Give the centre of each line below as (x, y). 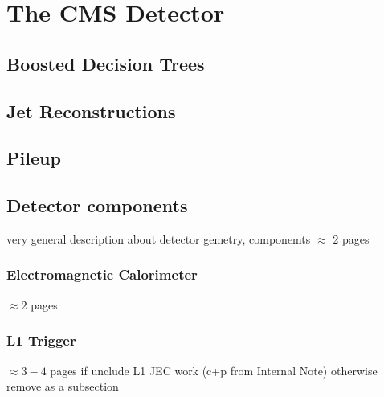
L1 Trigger (41, 340)
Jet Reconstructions (91, 111)
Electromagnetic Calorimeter (102, 274)
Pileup (34, 158)
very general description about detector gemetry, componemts (159, 238)
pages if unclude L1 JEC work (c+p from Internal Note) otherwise (214, 370)
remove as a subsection (63, 386)
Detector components (97, 205)
